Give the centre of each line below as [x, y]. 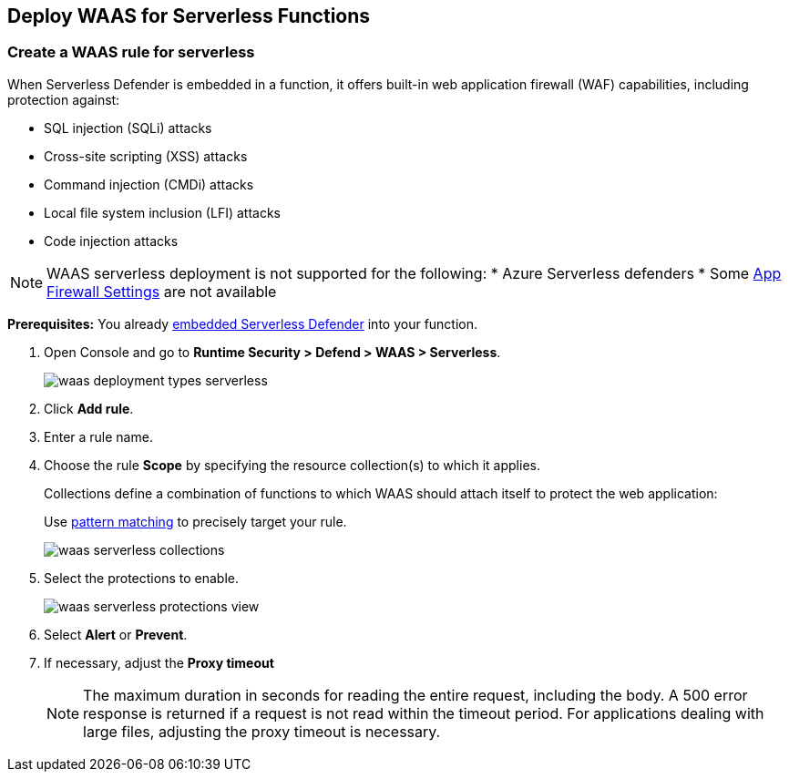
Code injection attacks [111, 241]
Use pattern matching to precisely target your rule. [195, 521]
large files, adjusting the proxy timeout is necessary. [262, 731]
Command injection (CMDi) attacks [149, 184]
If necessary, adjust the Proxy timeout [159, 662]
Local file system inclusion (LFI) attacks [162, 212]
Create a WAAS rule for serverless [131, 52]
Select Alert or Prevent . [116, 634]
